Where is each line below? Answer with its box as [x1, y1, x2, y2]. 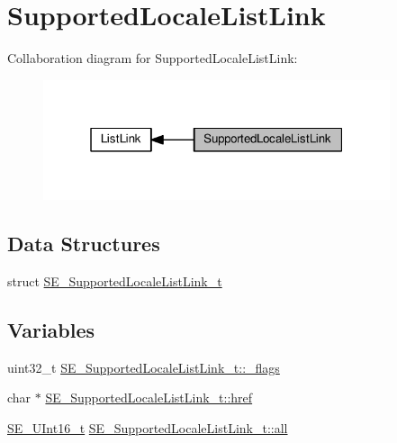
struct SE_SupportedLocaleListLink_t [7, 272, 222, 291]
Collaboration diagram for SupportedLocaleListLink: [7, 49, 298, 68]
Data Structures [7, 230, 160, 258]
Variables [7, 316, 95, 344]
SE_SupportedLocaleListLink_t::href [45, 388, 253, 407]
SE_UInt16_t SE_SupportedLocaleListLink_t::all [7, 419, 288, 438]
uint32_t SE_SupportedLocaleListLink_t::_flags [7, 357, 280, 376]
